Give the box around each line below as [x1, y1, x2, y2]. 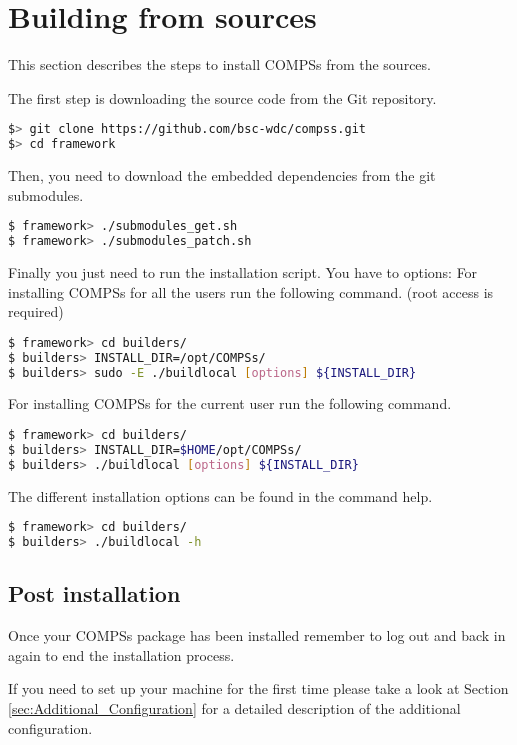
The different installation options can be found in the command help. [8, 485, 433, 506]
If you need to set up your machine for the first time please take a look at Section [8, 678, 509, 699]
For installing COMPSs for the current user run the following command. [8, 393, 452, 414]
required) [8, 301, 64, 322]
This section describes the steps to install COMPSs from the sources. [8, 54, 431, 75]
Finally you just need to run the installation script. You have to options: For [8, 262, 478, 282]
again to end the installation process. [8, 644, 235, 665]
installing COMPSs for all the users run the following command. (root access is [8, 281, 494, 302]
